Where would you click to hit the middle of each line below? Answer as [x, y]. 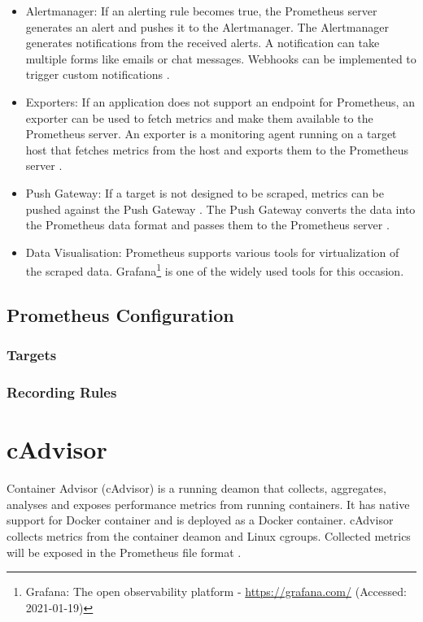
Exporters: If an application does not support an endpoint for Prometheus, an [220, 101]
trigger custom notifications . [98, 74]
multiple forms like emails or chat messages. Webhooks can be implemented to [221, 58]
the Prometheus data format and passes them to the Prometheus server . [207, 225]
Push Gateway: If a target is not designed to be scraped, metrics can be [205, 192]
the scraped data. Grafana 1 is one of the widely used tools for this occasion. [215, 270]
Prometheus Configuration [120, 314]
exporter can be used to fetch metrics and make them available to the [199, 117]
